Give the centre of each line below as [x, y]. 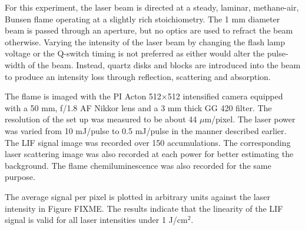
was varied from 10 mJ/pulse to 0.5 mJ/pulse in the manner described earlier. [146, 130]
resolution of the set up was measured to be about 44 [101, 119]
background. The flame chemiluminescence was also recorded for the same [138, 165]
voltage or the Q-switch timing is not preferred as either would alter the [135, 53]
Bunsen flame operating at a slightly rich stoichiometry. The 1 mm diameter [142, 19]
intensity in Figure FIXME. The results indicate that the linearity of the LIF [144, 208]
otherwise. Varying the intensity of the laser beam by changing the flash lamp [145, 41]
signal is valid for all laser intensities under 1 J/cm [96, 220]
